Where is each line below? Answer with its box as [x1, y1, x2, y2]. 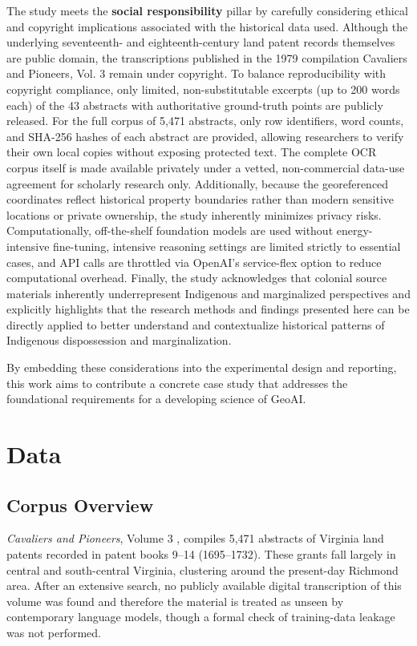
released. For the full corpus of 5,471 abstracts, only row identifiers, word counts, [6, 112, 404, 129]
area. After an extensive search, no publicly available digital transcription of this [6, 577, 402, 594]
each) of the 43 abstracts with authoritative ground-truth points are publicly [6, 96, 383, 113]
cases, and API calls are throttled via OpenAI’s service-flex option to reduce [6, 253, 382, 270]
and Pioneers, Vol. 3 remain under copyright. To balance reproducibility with [6, 65, 387, 82]
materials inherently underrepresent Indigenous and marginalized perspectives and [6, 285, 411, 301]
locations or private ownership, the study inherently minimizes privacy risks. [6, 206, 382, 223]
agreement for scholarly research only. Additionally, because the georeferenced [6, 175, 389, 192]
